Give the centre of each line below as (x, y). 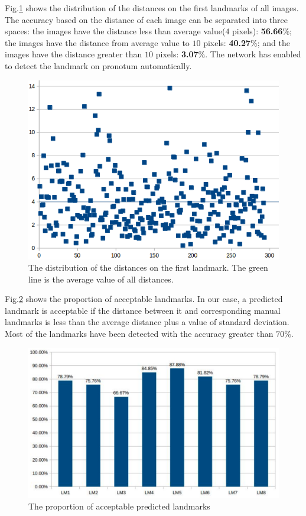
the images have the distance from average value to (97, 42)
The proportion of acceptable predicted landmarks (119, 506)
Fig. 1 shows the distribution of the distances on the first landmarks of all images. (152, 8)
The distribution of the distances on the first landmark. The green (148, 267)
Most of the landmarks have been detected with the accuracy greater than (139, 334)
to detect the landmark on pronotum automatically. (98, 65)
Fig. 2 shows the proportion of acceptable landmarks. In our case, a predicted (144, 299)
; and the (274, 42)
